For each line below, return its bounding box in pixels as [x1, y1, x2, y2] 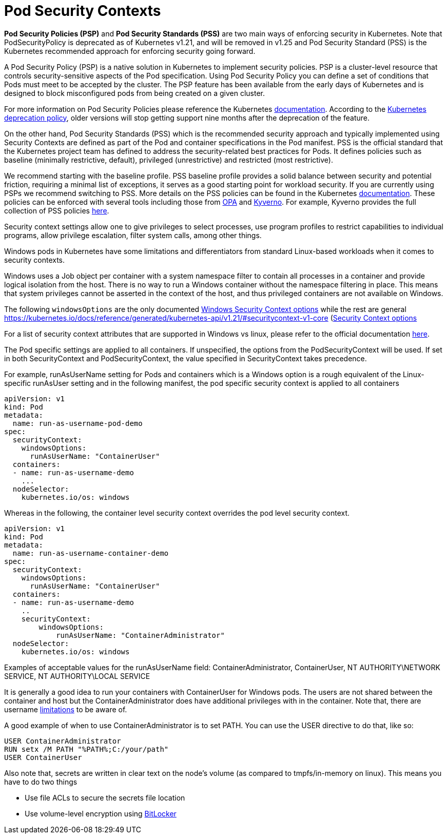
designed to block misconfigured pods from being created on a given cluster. [4, 88, 265, 98]
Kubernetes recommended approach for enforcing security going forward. [4, 46, 256, 55]
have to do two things [4, 777, 77, 786]
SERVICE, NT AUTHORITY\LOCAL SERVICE [4, 671, 150, 680]
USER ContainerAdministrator [4, 736, 121, 745]
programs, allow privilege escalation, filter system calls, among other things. [4, 230, 262, 240]
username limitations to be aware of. [4, 705, 127, 714]
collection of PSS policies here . [4, 206, 109, 215]
